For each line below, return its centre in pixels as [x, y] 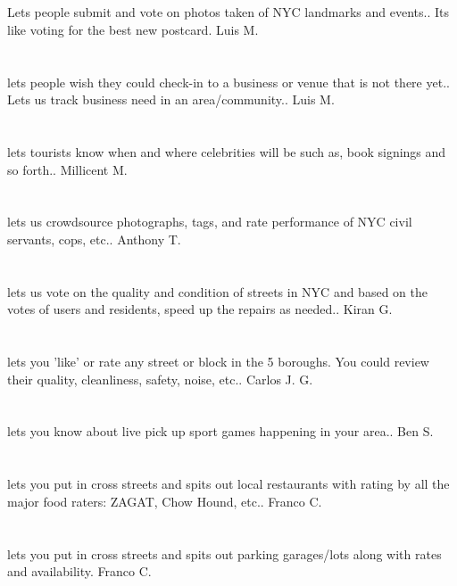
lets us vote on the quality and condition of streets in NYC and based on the [217, 291]
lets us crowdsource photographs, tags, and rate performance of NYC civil [210, 222]
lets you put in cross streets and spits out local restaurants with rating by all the [228, 484]
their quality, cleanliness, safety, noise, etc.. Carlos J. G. [160, 379]
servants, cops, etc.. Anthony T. [94, 239]
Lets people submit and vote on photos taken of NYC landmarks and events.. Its [228, 12]
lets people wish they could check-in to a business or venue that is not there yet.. [228, 82]
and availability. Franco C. [79, 571]
